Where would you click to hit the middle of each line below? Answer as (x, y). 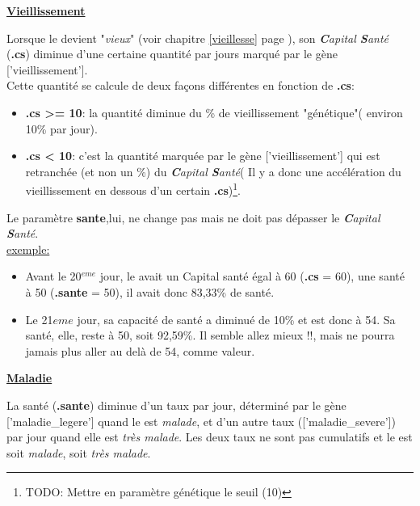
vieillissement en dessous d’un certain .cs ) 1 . (133, 189)
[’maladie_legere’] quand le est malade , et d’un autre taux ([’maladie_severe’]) (201, 421)
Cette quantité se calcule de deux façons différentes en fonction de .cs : (181, 85)
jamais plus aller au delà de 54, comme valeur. (140, 350)
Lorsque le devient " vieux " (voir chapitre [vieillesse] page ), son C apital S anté (198, 38)
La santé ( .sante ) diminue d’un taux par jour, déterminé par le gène (176, 405)
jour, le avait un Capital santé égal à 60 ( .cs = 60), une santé (252, 276)
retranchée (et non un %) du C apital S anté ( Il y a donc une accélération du (213, 171)
